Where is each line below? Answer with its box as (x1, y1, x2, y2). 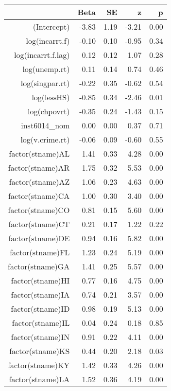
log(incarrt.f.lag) (14, 49, 70, 60)
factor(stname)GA (8, 261, 70, 272)
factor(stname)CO (8, 204, 70, 215)
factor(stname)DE (8, 232, 70, 244)
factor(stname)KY (8, 359, 70, 371)
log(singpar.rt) (20, 77, 70, 89)
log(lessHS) (32, 91, 70, 103)
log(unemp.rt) (22, 63, 70, 74)
